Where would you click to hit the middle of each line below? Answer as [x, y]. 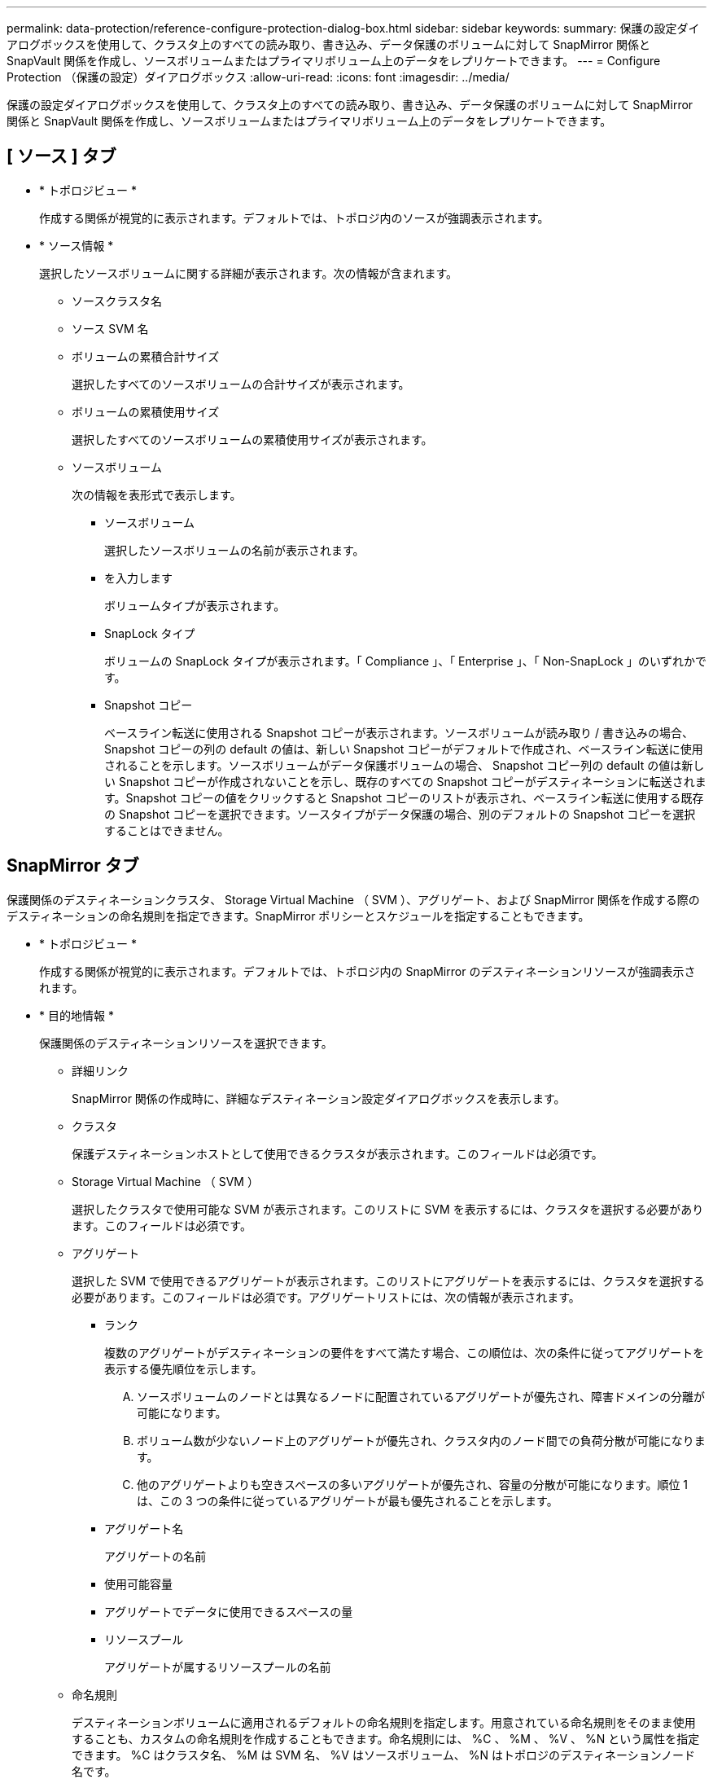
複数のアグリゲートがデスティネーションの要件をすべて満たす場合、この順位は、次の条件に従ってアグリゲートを [405, 1352]
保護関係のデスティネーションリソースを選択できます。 [186, 1043]
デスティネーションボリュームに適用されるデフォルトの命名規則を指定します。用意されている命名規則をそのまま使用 [384, 1722]
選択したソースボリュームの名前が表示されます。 [234, 550]
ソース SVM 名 [110, 328]
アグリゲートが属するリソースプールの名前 [218, 1667]
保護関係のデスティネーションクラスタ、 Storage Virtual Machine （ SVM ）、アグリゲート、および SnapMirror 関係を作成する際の [353, 899]
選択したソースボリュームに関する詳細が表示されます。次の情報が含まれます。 [249, 273]
